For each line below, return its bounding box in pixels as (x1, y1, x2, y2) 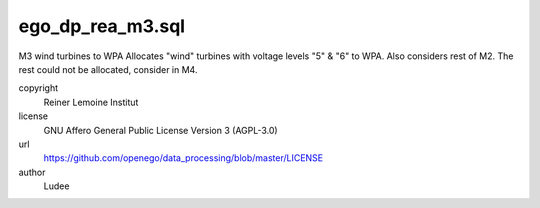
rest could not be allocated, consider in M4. (18, 63, 198, 75)
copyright (18, 82, 59, 94)
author (18, 166, 46, 178)
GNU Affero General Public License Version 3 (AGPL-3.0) (43, 124, 279, 136)
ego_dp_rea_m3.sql (18, 15, 185, 37)
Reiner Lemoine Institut (43, 96, 139, 108)
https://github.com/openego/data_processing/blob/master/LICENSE (43, 152, 324, 164)
